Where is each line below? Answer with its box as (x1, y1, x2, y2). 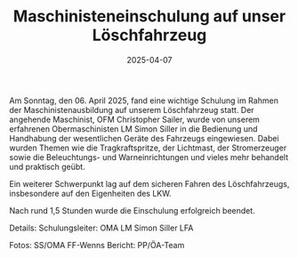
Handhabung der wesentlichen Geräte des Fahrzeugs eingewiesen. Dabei (9, 133, 279, 143)
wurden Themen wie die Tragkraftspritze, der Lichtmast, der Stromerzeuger (9, 142, 287, 153)
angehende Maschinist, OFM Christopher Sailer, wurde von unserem (9, 114, 261, 125)
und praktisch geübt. (9, 161, 86, 172)
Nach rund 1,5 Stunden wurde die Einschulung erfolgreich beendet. (9, 205, 255, 215)
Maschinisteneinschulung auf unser (12, 6, 286, 27)
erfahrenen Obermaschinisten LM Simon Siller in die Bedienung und (9, 123, 258, 134)
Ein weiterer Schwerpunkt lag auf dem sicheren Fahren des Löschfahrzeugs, (9, 178, 290, 189)
